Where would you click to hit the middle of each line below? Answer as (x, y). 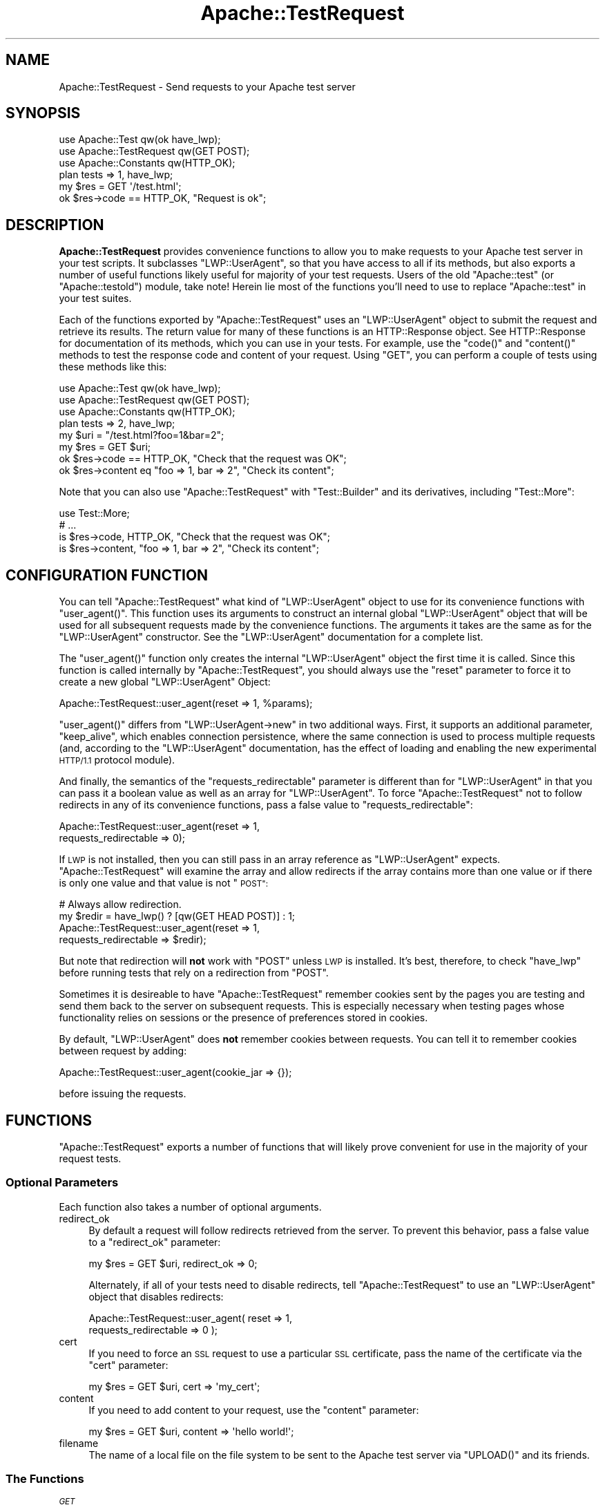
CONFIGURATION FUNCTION (107, 575)
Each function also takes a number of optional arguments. (190, 1206)
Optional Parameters (62, 1183)
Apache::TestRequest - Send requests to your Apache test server (207, 86)
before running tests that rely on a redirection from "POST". (194, 973)
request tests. (90, 1158)
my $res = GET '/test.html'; (120, 187)
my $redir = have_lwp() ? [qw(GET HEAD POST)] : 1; (177, 916)
